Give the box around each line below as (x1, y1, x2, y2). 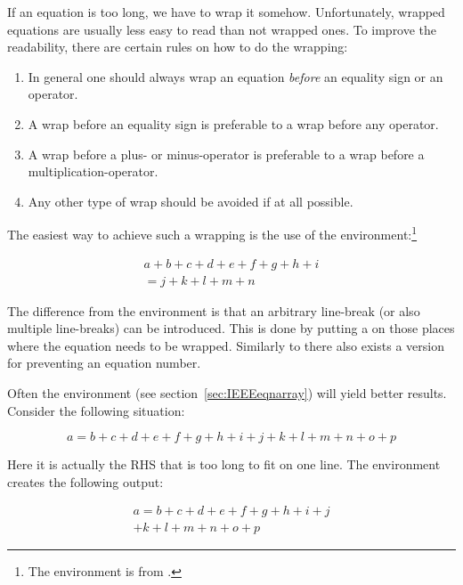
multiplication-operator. (28, 162, 158, 181)
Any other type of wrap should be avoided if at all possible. (28, 191, 353, 210)
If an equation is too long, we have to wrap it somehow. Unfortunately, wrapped (7, 3, 445, 20)
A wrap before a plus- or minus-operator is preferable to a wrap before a (28, 144, 425, 163)
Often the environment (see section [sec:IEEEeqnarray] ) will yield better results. (7, 384, 447, 402)
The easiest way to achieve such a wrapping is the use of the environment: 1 (7, 223, 418, 243)
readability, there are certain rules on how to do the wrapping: (7, 37, 348, 56)
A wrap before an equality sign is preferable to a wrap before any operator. (28, 114, 439, 133)
